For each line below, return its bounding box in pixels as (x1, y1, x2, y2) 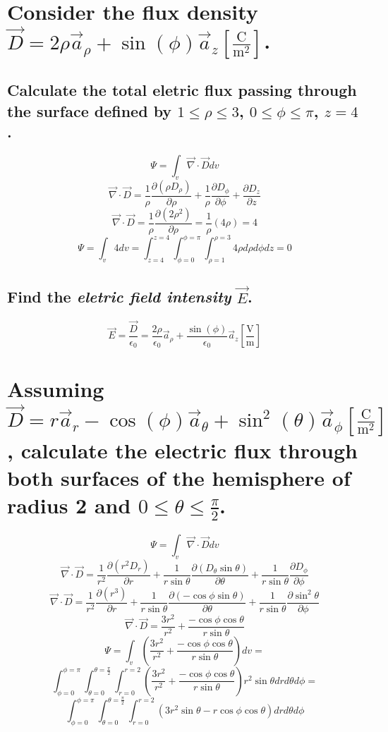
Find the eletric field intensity (7, 286, 231, 307)
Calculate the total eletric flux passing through (7, 79, 357, 101)
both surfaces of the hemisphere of (7, 463, 351, 492)
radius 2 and (7, 491, 131, 520)
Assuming (7, 374, 104, 403)
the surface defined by (7, 99, 172, 121)
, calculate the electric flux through (7, 436, 358, 465)
